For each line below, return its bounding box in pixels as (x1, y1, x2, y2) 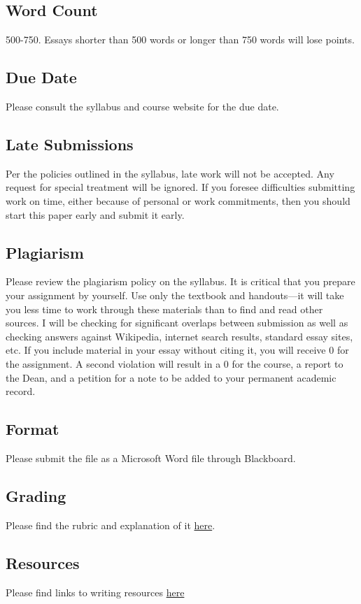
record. (6, 384, 36, 398)
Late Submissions (6, 133, 134, 154)
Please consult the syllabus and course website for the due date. (6, 99, 279, 113)
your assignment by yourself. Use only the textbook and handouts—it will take (6, 287, 344, 302)
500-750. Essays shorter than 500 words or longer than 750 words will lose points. (6, 32, 355, 47)
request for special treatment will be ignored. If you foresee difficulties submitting (6, 180, 355, 194)
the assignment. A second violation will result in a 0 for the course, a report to (6, 356, 344, 371)
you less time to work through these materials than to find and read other (6, 301, 323, 316)
